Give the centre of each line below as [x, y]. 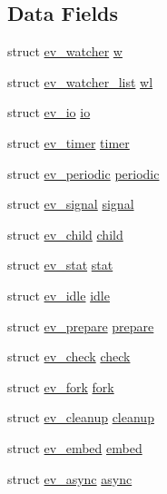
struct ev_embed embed [75, 447]
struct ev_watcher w [65, 51]
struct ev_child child [65, 234]
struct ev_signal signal [71, 204]
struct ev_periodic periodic [83, 173]
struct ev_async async [70, 478]
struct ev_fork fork [61, 386]
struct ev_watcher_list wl [80, 81]
